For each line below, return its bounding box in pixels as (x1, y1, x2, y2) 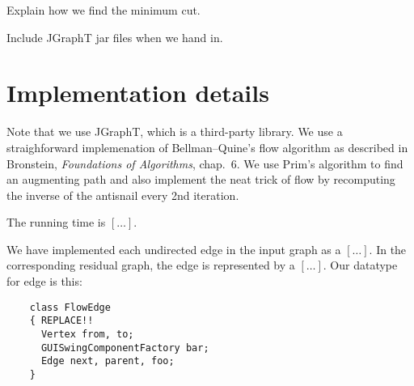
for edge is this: (6, 273, 82, 290)
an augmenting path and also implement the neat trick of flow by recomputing (6, 171, 395, 188)
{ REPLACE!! (29, 315, 94, 327)
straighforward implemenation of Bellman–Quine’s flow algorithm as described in (6, 138, 408, 155)
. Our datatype (323, 257, 398, 274)
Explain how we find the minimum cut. (6, 2, 201, 18)
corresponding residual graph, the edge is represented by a (6, 257, 295, 274)
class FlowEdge (29, 301, 111, 313)
